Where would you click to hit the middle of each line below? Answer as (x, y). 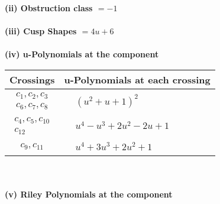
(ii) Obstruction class (49, 8)
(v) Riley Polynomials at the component (89, 194)
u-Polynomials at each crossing (137, 79)
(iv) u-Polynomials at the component (82, 54)
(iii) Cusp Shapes (41, 31)
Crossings (32, 79)
